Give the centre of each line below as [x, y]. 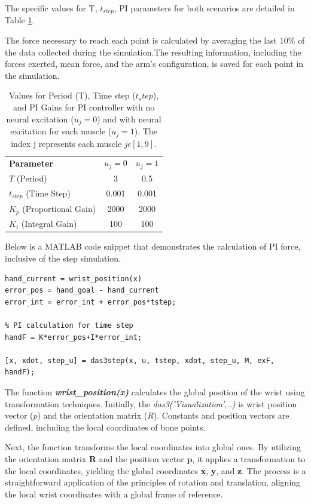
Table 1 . [20, 20]
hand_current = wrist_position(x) [74, 279]
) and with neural [129, 119]
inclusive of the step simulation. [63, 258]
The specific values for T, [51, 8]
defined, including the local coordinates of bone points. [105, 427]
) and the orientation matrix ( [92, 415]
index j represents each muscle [66, 143]
